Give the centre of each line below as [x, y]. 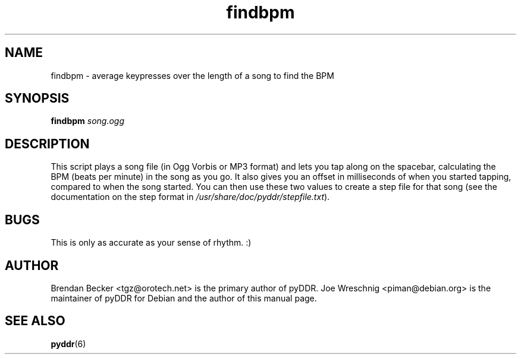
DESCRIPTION [47, 144]
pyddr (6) [68, 344]
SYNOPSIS [37, 99]
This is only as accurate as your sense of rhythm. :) [151, 243]
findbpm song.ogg [88, 121]
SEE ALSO [35, 321]
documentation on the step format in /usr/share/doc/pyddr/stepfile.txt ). [190, 197]
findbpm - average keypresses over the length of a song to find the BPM [192, 75]
